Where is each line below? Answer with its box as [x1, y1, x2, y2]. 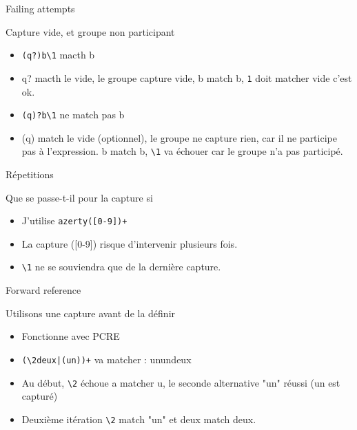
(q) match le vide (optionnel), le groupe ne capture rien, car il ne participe [21, 130, 337, 144]
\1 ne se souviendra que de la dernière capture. [21, 259, 221, 274]
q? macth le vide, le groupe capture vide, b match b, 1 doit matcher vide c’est [21, 70, 352, 85]
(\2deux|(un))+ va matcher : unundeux [21, 352, 192, 366]
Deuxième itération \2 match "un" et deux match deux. [21, 411, 256, 426]
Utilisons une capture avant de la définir [6, 305, 176, 320]
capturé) [21, 389, 58, 403]
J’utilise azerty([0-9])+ [21, 213, 127, 228]
